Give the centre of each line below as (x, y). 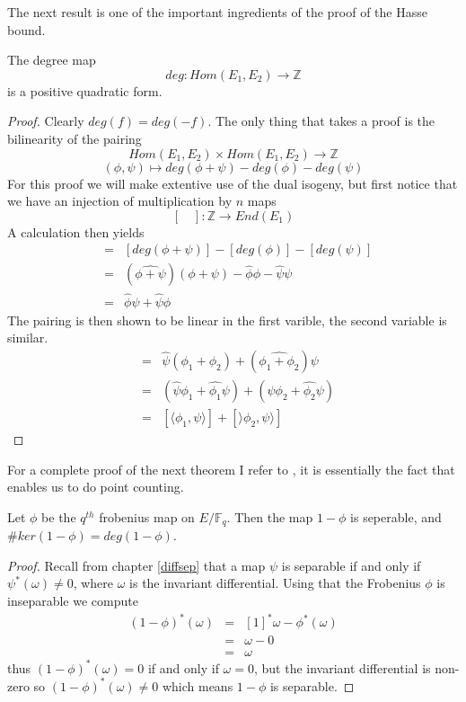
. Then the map (270, 516)
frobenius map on (147, 516)
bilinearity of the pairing (75, 138)
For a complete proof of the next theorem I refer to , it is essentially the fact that (231, 469)
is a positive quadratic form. (85, 90)
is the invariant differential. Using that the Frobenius (275, 583)
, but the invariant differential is (342, 667)
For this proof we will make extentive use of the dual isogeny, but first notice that (233, 183)
